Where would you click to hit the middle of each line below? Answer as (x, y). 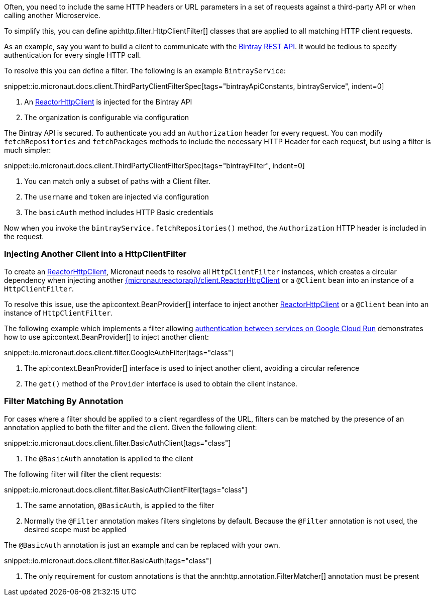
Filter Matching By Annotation (64, 401)
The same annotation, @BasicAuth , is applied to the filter (119, 505)
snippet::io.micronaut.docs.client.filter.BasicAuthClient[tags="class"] (118, 443)
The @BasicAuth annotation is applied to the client (109, 458)
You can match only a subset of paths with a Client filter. (117, 181)
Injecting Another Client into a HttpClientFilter (95, 254)
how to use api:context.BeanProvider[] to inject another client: (106, 337)
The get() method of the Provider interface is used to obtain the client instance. (161, 383)
